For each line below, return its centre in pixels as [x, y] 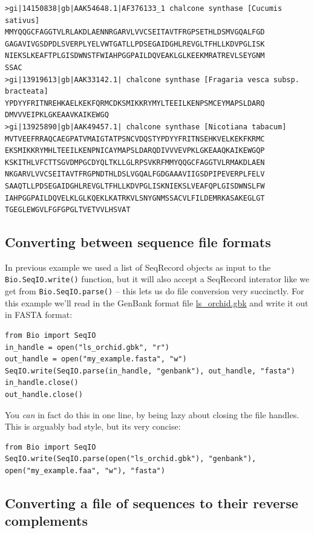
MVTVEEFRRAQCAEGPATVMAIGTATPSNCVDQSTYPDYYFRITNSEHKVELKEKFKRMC [135, 139]
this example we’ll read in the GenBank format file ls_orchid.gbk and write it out [157, 302]
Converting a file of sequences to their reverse [152, 502]
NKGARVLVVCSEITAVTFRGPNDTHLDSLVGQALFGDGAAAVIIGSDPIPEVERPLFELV [135, 174]
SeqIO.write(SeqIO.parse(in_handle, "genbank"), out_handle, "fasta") [150, 371]
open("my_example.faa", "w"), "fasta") [85, 470]
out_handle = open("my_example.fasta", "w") [96, 359]
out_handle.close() [44, 394]
